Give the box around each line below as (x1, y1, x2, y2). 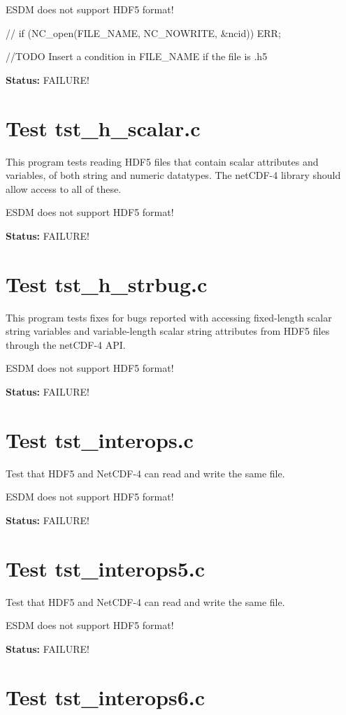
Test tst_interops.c (6, 425, 194, 454)
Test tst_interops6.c (6, 682, 206, 711)
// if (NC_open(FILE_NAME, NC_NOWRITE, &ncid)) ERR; (6, 25, 281, 40)
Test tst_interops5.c (6, 554, 206, 582)
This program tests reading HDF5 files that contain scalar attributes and (6, 154, 319, 168)
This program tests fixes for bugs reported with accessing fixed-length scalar (6, 310, 332, 324)
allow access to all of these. (6, 181, 122, 196)
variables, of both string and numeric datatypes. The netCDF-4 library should (6, 168, 341, 182)
